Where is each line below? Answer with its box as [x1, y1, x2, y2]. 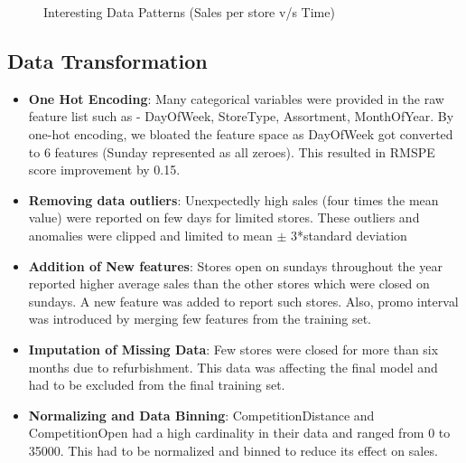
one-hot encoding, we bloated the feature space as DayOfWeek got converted [28, 124, 453, 143]
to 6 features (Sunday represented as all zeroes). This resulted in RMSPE [28, 142, 435, 161]
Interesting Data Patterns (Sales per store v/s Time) [43, 3, 335, 21]
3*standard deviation [291, 225, 407, 244]
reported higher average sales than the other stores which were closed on [28, 274, 430, 293]
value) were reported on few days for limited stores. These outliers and [28, 208, 420, 227]
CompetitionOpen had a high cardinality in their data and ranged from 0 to [28, 423, 451, 442]
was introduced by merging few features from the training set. [28, 309, 371, 328]
